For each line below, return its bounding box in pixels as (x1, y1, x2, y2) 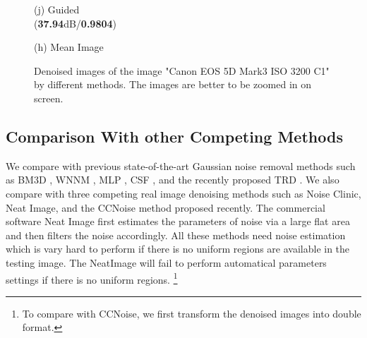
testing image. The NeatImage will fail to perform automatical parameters (6, 255, 327, 270)
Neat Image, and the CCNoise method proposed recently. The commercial (6, 200, 325, 215)
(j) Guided (34, 2, 80, 16)
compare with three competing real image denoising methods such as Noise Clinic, (6, 186, 361, 200)
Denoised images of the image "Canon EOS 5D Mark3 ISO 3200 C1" (34, 63, 330, 78)
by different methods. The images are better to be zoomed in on (34, 77, 312, 92)
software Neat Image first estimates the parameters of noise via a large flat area (6, 214, 350, 229)
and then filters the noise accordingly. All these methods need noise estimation (6, 227, 346, 242)
